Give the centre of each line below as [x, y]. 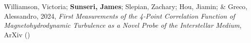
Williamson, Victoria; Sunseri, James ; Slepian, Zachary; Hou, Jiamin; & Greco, [126, 6]
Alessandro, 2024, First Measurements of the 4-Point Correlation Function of [120, 16]
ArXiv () [17, 34]
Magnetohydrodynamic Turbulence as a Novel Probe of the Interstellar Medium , [123, 25]
